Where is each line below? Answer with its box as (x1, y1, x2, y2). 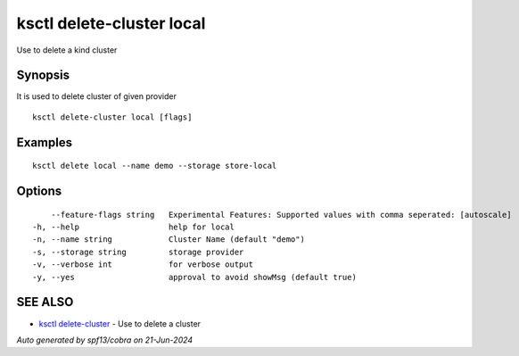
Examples (16, 135, 73, 150)
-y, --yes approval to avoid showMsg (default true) (32, 272, 357, 282)
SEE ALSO (16, 294, 74, 310)
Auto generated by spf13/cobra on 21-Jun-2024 (16, 335, 194, 345)
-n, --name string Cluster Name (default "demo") (32, 235, 305, 244)
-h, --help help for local (32, 222, 235, 232)
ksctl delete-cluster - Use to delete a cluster (38, 318, 201, 329)
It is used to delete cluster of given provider (16, 91, 177, 102)
